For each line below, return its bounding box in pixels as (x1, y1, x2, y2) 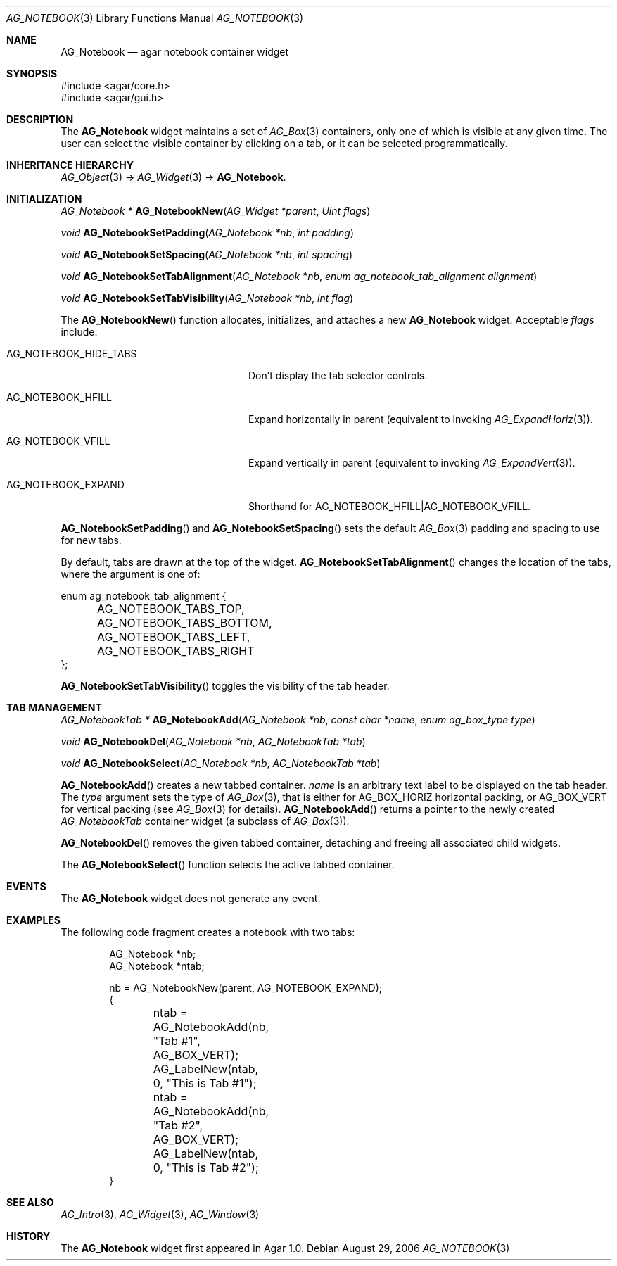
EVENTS (6, 880, 46, 892)
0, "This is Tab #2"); (153, 1160, 259, 1175)
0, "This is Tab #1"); (153, 1076, 257, 1090)
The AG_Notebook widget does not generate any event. (61, 892, 321, 904)
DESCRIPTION (6, 113, 74, 125)
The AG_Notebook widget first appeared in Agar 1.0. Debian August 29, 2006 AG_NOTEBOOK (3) (61, 1242, 510, 1254)
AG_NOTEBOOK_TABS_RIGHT (97, 644, 255, 658)
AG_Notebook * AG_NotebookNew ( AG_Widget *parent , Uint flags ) (61, 205, 371, 217)
